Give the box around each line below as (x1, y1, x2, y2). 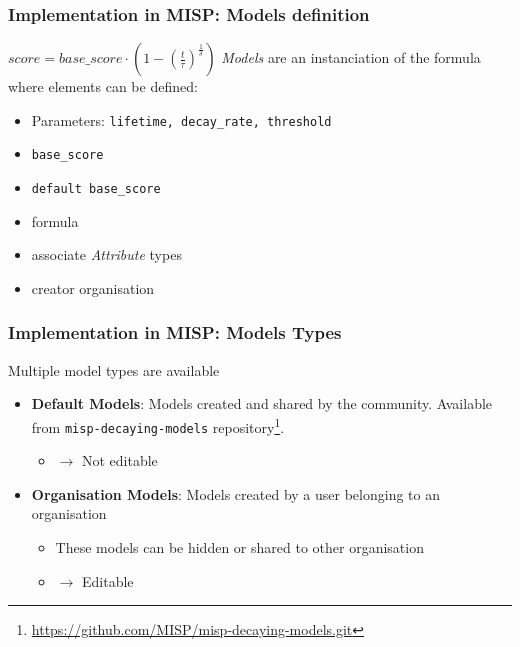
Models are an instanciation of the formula (221, 47, 481, 68)
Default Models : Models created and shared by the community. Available (31, 393, 493, 414)
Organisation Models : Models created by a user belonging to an (31, 483, 440, 504)
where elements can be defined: (8, 76, 198, 97)
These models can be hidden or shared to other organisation (55, 537, 424, 558)
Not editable (81, 450, 158, 471)
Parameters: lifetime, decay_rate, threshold (31, 109, 332, 130)
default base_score (31, 182, 161, 197)
